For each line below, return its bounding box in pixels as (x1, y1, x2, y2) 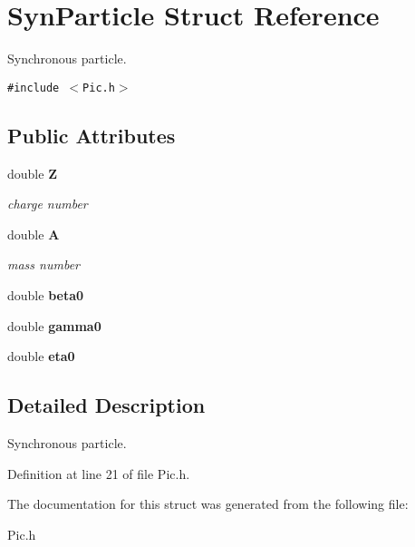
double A (7, 224, 60, 243)
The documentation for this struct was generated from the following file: (7, 494, 409, 513)
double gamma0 (7, 316, 101, 335)
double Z (7, 163, 57, 182)
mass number (7, 255, 80, 274)
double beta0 (7, 285, 84, 304)
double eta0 (7, 347, 75, 366)
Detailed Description (7, 391, 206, 419)
